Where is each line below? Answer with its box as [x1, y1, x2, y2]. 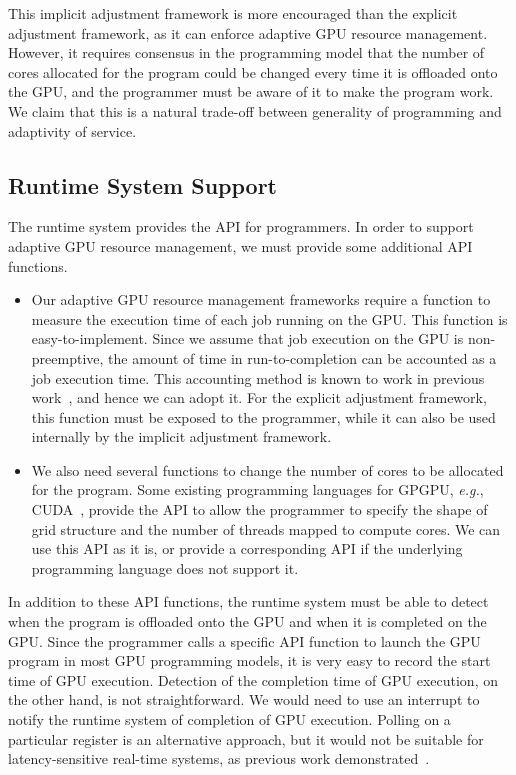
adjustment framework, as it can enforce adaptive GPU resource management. [8, 22, 488, 43]
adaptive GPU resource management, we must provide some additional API [8, 235, 473, 256]
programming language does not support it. [31, 557, 299, 578]
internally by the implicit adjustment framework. [31, 426, 332, 447]
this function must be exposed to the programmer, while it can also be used [31, 406, 496, 427]
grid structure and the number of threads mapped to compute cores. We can [31, 518, 501, 539]
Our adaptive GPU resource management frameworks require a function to [31, 289, 491, 310]
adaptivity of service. [8, 120, 137, 141]
